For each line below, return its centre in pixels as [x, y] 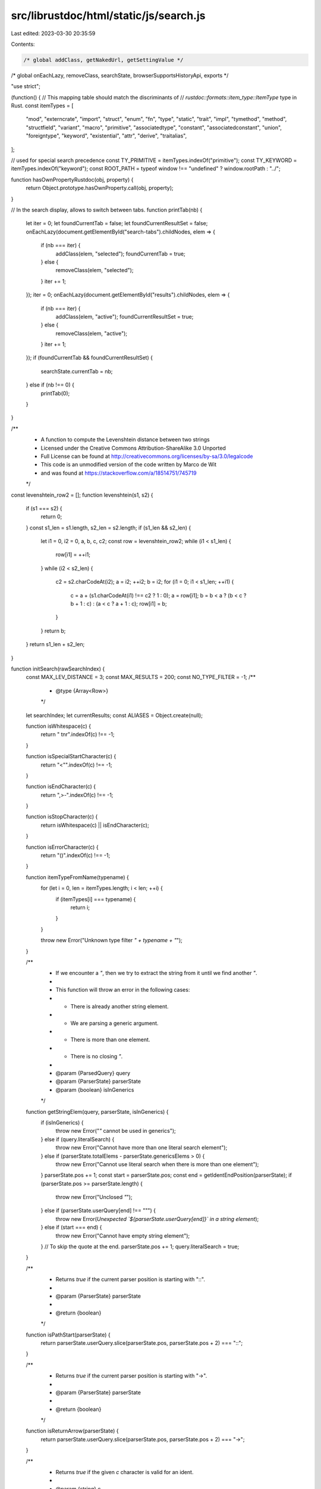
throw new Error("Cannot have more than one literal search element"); [141, 1148]
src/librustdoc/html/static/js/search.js [108, 15]
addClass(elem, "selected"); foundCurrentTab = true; [120, 254]
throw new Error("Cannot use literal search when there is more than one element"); [157, 1164]
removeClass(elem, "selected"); [95, 270]
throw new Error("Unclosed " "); [94, 1197]
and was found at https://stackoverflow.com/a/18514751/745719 [119, 473]
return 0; [51, 517]
